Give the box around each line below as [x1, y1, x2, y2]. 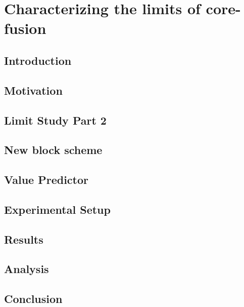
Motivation [4, 82, 63, 98]
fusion [4, 18, 46, 39]
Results [4, 231, 43, 247]
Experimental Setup [4, 201, 111, 217]
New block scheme [4, 142, 103, 158]
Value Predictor [4, 172, 88, 187]
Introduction [4, 52, 72, 68]
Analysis [4, 261, 49, 277]
